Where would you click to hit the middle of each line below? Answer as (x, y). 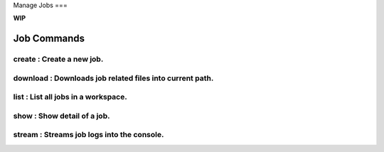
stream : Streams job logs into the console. (89, 135)
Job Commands (49, 39)
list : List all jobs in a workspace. (70, 97)
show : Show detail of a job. (62, 116)
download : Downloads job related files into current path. (113, 78)
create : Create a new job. (58, 59)
